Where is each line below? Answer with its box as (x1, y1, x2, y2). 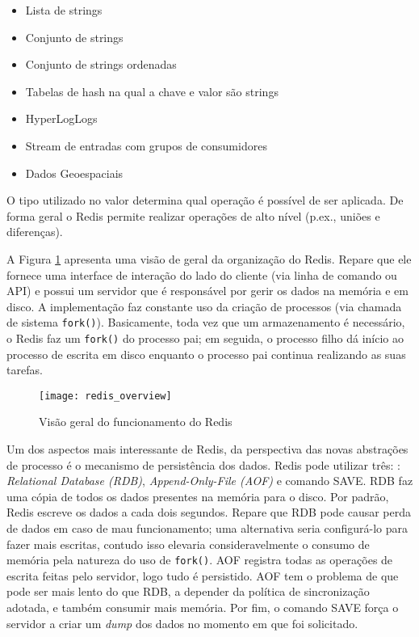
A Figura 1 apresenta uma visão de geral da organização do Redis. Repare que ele (6, 250, 412, 267)
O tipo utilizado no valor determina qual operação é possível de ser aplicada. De (6, 192, 404, 209)
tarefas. (6, 361, 43, 378)
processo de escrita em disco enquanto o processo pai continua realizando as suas (6, 345, 406, 362)
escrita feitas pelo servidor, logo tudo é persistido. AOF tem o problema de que (6, 567, 399, 584)
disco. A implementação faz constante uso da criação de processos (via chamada (6, 297, 402, 314)
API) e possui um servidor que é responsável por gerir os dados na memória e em (6, 282, 409, 299)
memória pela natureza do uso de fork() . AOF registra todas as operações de (6, 551, 393, 568)
